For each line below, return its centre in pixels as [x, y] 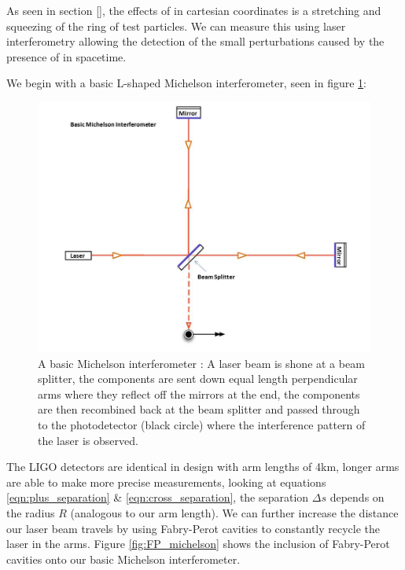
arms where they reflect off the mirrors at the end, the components [199, 393]
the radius [31, 512]
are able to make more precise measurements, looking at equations [166, 482]
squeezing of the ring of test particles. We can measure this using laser [176, 26]
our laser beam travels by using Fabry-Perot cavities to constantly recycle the [193, 528]
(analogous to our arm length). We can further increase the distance [234, 512]
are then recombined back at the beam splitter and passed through [199, 409]
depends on [357, 497]
